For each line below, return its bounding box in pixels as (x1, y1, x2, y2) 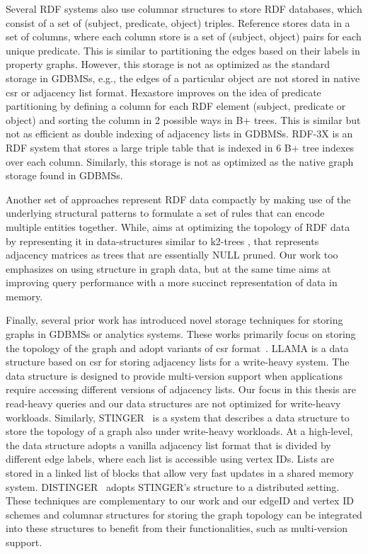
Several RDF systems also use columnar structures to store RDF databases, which (6, 1, 362, 16)
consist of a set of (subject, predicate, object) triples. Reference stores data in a (6, 15, 350, 30)
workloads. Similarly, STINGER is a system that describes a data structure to (6, 409, 350, 424)
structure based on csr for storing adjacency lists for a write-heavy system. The (6, 354, 350, 369)
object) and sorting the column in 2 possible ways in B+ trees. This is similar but (6, 112, 361, 127)
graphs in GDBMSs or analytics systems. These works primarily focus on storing (6, 327, 356, 341)
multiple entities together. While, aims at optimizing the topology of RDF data (6, 219, 350, 234)
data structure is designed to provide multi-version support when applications (6, 368, 343, 383)
